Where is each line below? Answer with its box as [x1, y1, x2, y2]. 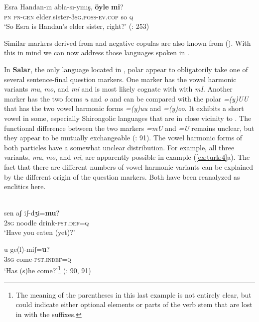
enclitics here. [4, 181, 46, 192]
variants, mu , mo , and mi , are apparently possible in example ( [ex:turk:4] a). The [4, 152, 250, 162]
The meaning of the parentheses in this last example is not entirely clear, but [15, 289, 252, 300]
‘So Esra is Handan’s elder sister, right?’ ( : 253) [4, 21, 149, 31]
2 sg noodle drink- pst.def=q [4, 217, 89, 227]
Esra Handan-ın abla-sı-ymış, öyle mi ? [4, 1, 124, 11]
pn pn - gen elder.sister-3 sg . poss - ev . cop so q [4, 11, 133, 21]
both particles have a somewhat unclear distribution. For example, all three [4, 142, 235, 152]
